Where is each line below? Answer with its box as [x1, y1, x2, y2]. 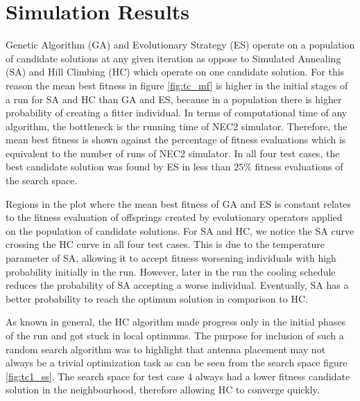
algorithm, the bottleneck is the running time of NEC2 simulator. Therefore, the [6, 118, 348, 133]
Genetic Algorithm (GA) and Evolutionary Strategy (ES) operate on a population [6, 37, 355, 52]
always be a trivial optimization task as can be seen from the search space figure [6, 355, 348, 370]
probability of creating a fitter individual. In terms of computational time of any [6, 105, 348, 120]
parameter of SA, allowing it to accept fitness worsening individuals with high [6, 251, 336, 265]
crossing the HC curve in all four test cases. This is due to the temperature [6, 237, 325, 251]
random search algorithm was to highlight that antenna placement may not [6, 341, 326, 356]
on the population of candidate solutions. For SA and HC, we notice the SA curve [6, 223, 354, 238]
